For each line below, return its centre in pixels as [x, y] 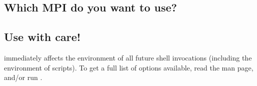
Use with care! [42, 37]
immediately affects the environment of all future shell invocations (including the [128, 57]
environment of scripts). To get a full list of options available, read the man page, [129, 67]
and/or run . [23, 77]
